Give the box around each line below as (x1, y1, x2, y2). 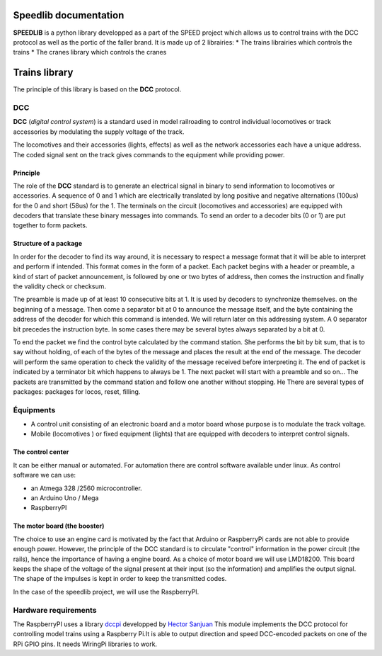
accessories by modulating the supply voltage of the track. (13, 128, 185, 136)
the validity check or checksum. (13, 282, 106, 290)
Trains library (13, 67, 74, 79)
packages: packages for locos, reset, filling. (13, 387, 141, 396)
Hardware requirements (13, 605, 97, 615)
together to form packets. (13, 221, 88, 230)
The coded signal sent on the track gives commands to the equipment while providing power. (13, 150, 285, 159)
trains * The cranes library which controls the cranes (13, 48, 167, 57)
